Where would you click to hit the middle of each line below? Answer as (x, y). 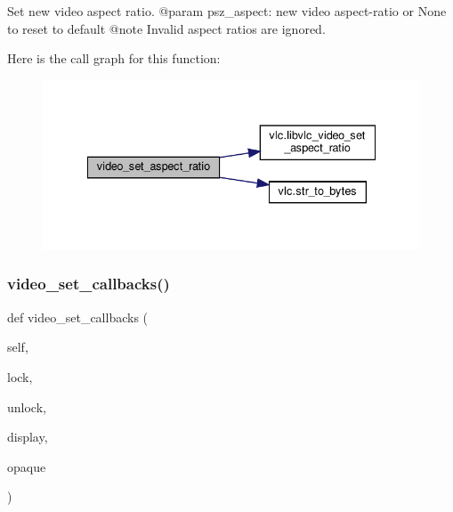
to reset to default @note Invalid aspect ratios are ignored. (166, 28)
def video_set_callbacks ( (78, 317)
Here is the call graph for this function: (114, 58)
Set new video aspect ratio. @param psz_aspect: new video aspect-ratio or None (227, 11)
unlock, (27, 406)
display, (28, 437)
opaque (27, 466)
